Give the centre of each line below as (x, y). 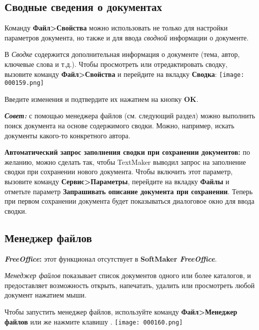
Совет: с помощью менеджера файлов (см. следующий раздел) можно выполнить (130, 116)
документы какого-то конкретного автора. (67, 135)
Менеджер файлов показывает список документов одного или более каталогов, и (128, 275)
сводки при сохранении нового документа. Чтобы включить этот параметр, (119, 171)
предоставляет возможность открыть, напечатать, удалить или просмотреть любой (130, 285)
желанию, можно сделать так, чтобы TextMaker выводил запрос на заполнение (125, 162)
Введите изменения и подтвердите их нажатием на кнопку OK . (101, 99)
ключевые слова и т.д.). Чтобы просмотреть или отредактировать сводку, (116, 64)
